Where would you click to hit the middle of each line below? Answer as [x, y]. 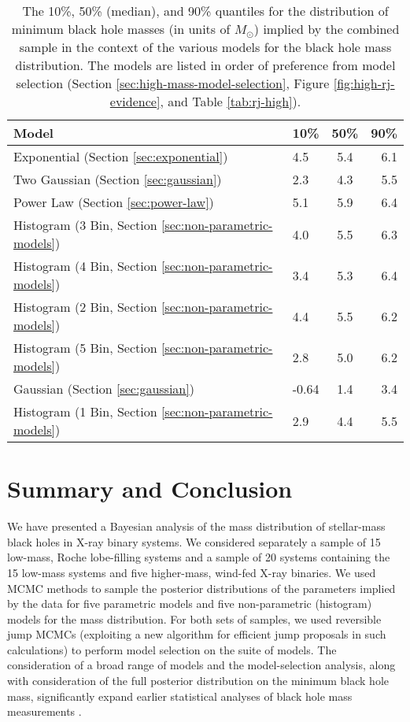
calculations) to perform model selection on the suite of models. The [172, 649]
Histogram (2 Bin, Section [85, 307]
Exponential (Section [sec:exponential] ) [121, 156]
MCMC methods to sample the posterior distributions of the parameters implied [201, 588]
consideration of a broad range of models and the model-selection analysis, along [201, 665]
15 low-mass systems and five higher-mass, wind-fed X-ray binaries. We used [192, 572]
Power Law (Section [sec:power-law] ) [114, 202]
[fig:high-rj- [364, 83]
